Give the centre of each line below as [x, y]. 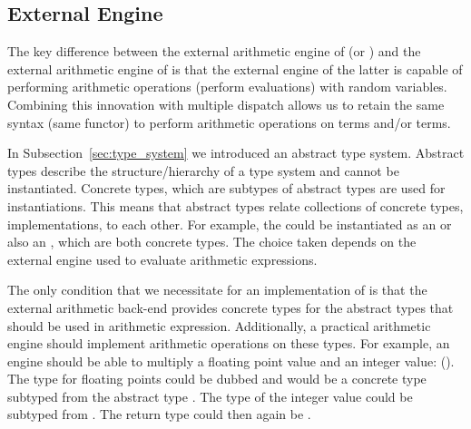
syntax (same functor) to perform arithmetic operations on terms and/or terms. [229, 122]
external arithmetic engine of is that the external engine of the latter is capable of [235, 68]
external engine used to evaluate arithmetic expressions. [162, 259]
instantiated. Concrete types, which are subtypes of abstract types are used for [226, 188]
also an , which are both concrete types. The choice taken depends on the [212, 242]
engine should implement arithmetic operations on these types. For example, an [229, 343]
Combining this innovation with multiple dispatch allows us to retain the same [226, 104]
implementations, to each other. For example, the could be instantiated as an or [230, 224]
